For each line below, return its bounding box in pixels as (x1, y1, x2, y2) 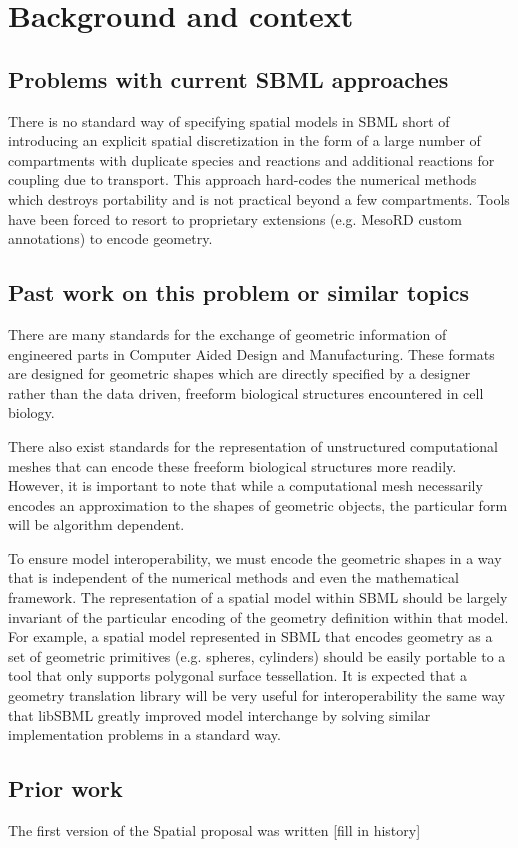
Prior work (8, 773, 123, 804)
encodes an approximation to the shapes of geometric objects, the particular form (8, 494, 508, 515)
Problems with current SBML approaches (8, 63, 449, 94)
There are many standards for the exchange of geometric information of (8, 323, 447, 344)
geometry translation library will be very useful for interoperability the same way (8, 685, 506, 706)
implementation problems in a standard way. (8, 724, 281, 745)
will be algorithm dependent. (8, 514, 185, 535)
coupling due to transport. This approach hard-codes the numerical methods (8, 169, 477, 190)
